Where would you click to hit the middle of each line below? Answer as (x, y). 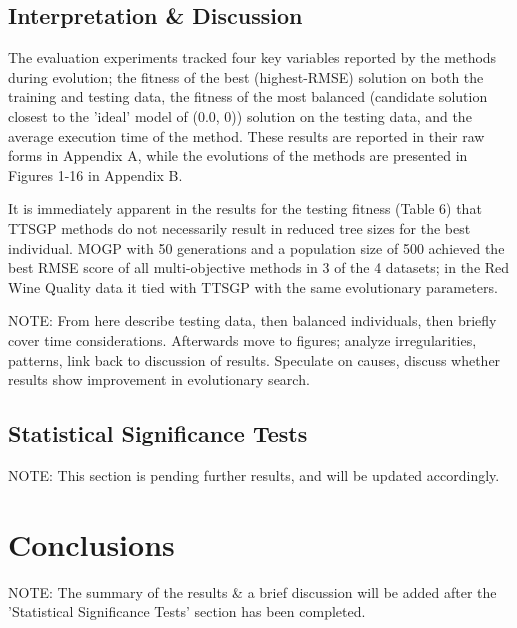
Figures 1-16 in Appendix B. (95, 174)
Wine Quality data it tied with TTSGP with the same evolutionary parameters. (253, 286)
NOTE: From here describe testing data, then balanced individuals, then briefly (252, 320)
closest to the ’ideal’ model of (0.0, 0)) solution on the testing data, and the (240, 115)
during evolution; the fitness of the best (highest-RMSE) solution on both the (246, 76)
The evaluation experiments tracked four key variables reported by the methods (252, 57)
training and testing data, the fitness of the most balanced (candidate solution (248, 96)
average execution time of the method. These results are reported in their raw (246, 135)
